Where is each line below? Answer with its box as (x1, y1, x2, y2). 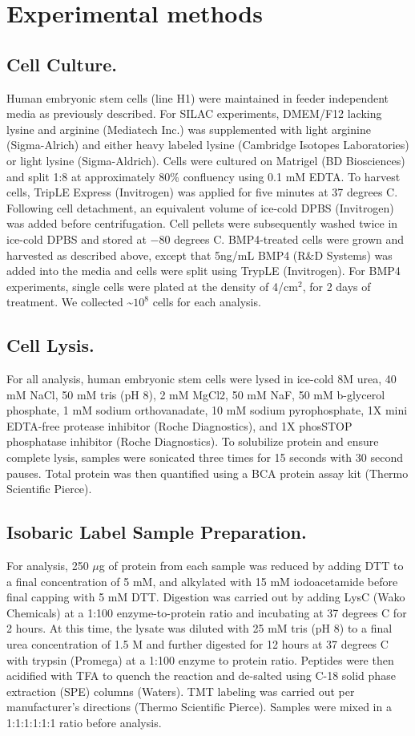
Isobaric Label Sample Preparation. (6, 520, 307, 544)
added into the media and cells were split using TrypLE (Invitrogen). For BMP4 (6, 262, 401, 279)
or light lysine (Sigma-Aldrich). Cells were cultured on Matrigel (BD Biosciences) (6, 152, 405, 168)
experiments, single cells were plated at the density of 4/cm (6, 277, 298, 294)
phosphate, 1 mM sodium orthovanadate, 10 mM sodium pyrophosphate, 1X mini (6, 402, 408, 419)
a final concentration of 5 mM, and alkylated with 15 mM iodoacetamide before (6, 572, 398, 589)
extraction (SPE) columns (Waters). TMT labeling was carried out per (6, 682, 355, 699)
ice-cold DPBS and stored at (6, 230, 147, 247)
